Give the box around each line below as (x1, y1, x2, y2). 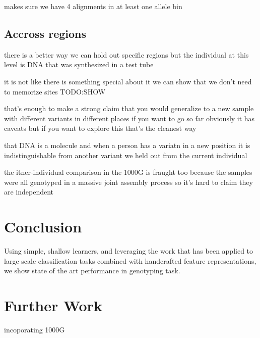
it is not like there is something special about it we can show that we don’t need (4, 76, 252, 86)
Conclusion (4, 216, 82, 237)
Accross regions (4, 25, 87, 41)
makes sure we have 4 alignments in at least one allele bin (4, 1, 182, 11)
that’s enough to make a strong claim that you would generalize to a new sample (4, 103, 254, 114)
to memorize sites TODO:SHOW (4, 86, 106, 96)
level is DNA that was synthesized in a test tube (4, 59, 154, 70)
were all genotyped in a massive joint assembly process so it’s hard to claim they (4, 176, 253, 187)
